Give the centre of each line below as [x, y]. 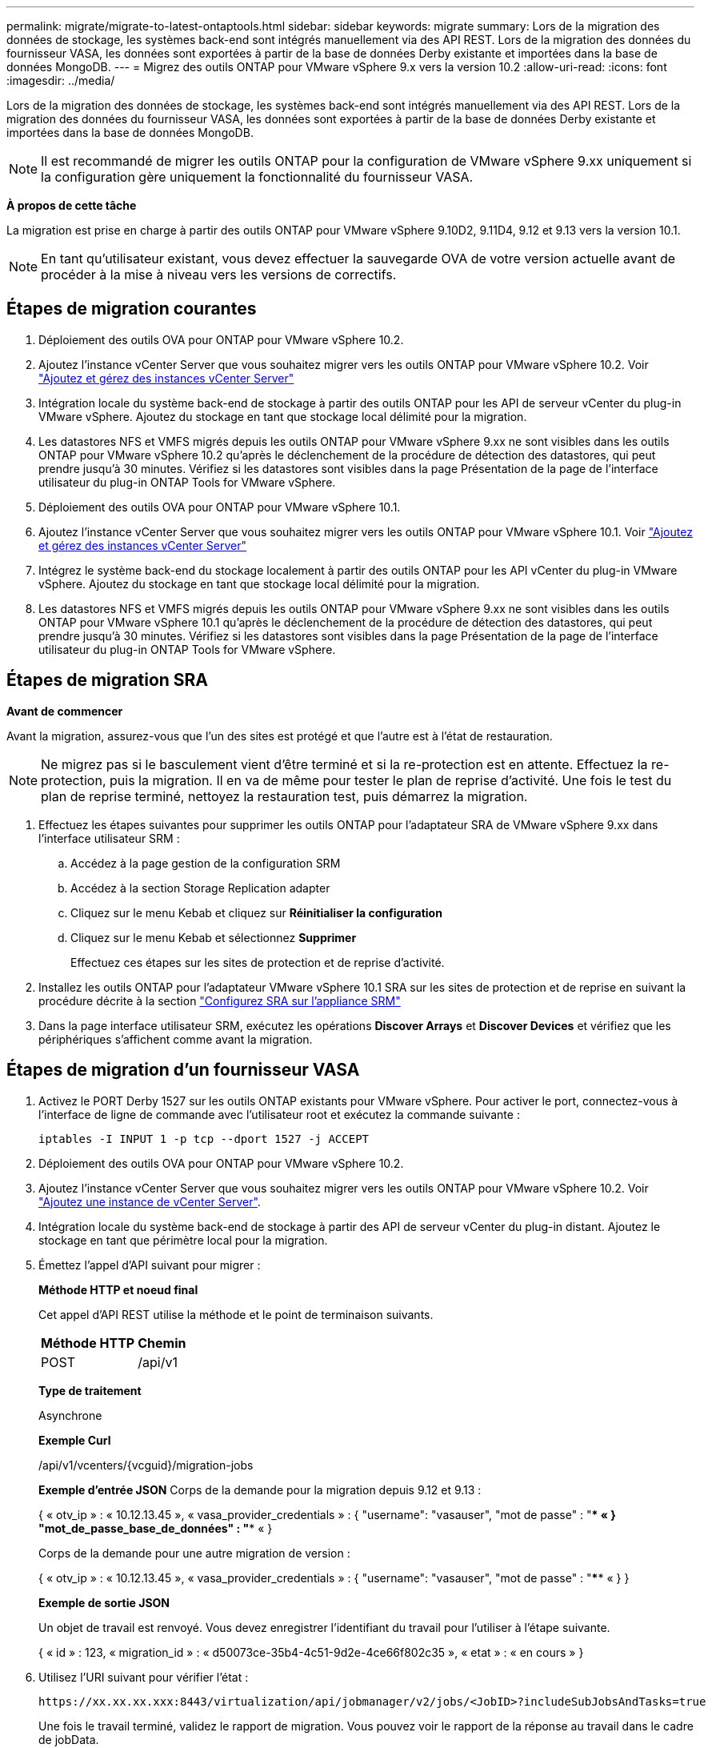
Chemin [162, 1343]
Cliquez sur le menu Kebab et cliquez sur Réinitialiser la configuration [256, 912]
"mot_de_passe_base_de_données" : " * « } [156, 1528]
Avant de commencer [65, 711]
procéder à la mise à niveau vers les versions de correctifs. [219, 275]
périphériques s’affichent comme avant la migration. [176, 1039]
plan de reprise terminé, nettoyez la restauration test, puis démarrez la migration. [284, 796]
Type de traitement [90, 1390]
